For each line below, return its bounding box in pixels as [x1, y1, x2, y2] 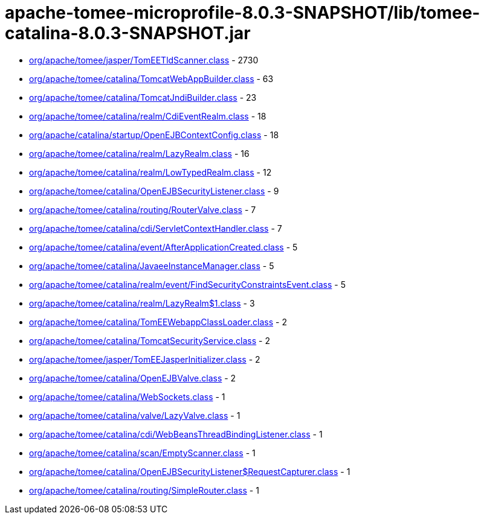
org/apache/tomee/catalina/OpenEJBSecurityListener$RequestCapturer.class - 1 [29, 466, 350, 477]
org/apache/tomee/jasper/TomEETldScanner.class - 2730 [29, 54, 259, 65]
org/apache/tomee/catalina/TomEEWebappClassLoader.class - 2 [29, 316, 287, 327]
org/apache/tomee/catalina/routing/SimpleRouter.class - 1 [29, 485, 259, 495]
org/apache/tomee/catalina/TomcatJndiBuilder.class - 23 [29, 92, 257, 103]
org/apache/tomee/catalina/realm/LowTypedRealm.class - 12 [29, 167, 272, 177]
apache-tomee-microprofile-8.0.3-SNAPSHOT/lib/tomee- [5, 2, 480, 23]
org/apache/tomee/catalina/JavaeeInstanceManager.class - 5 [29, 260, 274, 271]
